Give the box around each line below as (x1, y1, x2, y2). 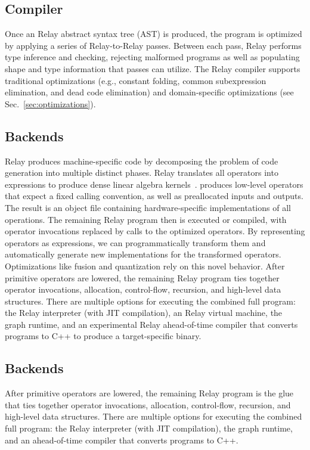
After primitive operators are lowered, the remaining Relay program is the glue (5, 387, 294, 399)
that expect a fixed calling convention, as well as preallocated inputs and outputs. (5, 190, 303, 202)
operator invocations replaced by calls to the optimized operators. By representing (5, 225, 305, 237)
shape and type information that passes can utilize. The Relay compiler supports (5, 62, 300, 75)
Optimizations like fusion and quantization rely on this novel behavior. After (5, 259, 285, 272)
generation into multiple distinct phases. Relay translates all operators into (5, 166, 278, 179)
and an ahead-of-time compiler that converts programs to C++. (5, 433, 238, 446)
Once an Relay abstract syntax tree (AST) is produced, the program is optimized (5, 27, 302, 40)
